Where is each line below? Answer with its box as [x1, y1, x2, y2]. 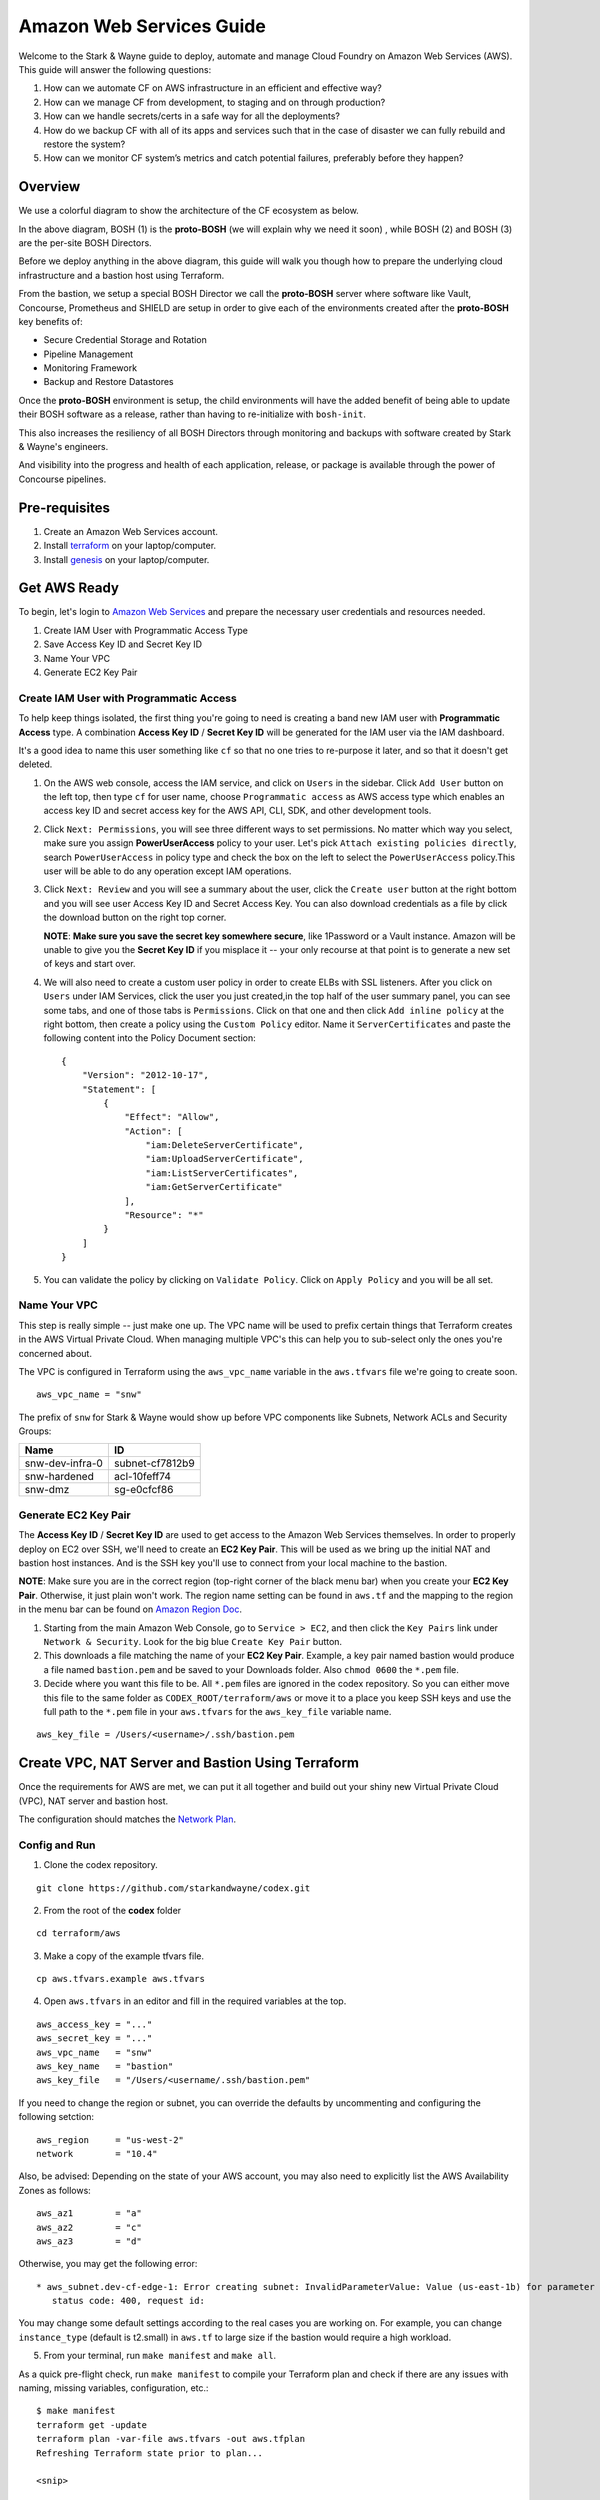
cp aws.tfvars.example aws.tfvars [36, 1973, 205, 1985]
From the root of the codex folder [43, 1904, 182, 1916]
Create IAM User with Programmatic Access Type [43, 624, 249, 636]
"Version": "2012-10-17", [81, 1070, 210, 1081]
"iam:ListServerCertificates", [145, 1167, 299, 1179]
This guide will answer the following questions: [18, 63, 212, 75]
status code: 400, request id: [51, 2295, 205, 2307]
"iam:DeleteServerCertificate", [145, 1140, 304, 1151]
